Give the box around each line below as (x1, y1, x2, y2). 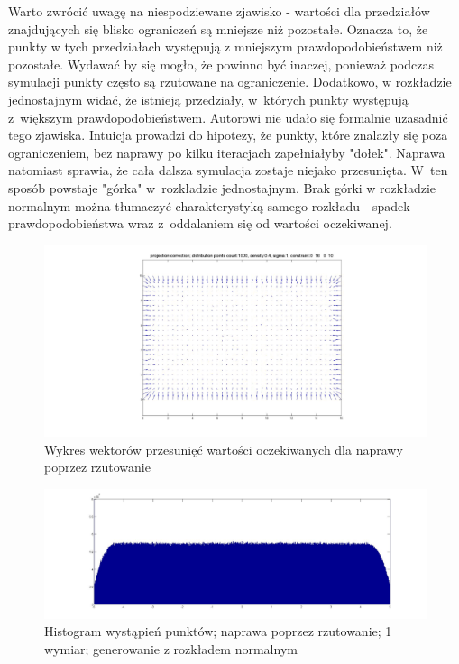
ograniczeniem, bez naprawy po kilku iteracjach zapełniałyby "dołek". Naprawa (8, 143, 445, 161)
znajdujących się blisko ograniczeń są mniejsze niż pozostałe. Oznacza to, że (8, 19, 428, 38)
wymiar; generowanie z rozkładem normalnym (44, 639, 298, 658)
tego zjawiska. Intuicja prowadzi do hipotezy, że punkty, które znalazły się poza (8, 125, 448, 144)
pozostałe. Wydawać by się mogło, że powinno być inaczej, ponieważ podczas (8, 54, 434, 73)
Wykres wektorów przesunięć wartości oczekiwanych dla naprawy (44, 439, 403, 458)
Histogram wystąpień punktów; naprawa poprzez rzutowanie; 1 (44, 622, 392, 641)
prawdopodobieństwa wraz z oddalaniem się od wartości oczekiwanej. (8, 214, 392, 233)
